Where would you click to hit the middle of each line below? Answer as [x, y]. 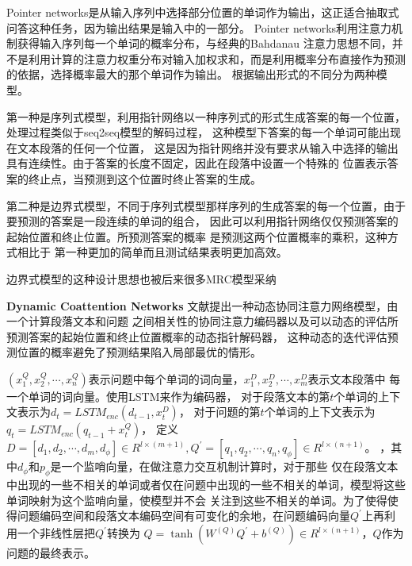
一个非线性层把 [56, 533]
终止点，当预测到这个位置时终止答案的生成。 [145, 178]
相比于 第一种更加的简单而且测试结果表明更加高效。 [152, 252]
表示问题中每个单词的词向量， [166, 378]
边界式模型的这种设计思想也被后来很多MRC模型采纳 [141, 278]
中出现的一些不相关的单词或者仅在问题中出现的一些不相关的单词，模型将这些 [206, 485]
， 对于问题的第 [219, 412]
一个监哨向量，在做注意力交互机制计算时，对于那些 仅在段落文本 [230, 466]
